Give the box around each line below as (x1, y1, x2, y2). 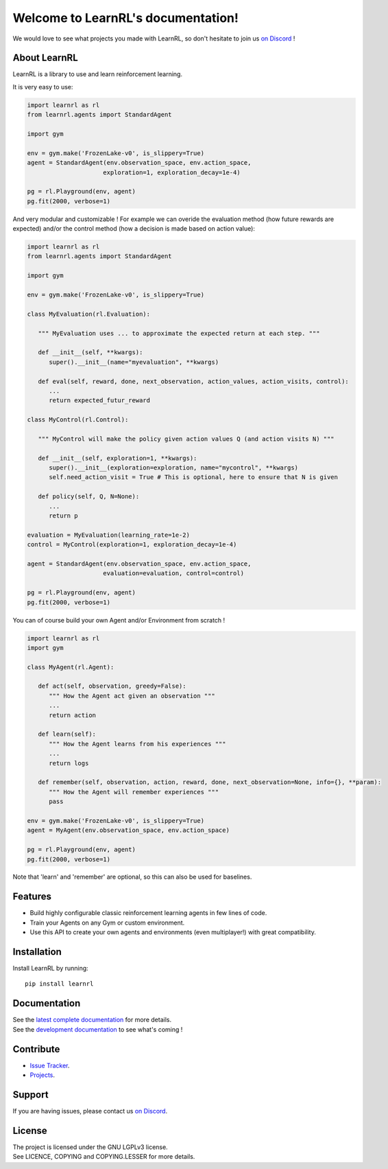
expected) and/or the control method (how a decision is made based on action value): (12, 224, 255, 233)
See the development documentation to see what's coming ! (12, 1025, 183, 1033)
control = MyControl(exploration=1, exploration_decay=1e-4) (27, 541, 237, 548)
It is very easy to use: (12, 82, 73, 91)
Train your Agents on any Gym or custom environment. (29, 918, 185, 927)
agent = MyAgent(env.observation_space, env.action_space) (27, 826, 230, 834)
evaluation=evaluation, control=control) (103, 570, 245, 577)
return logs (49, 759, 89, 767)
